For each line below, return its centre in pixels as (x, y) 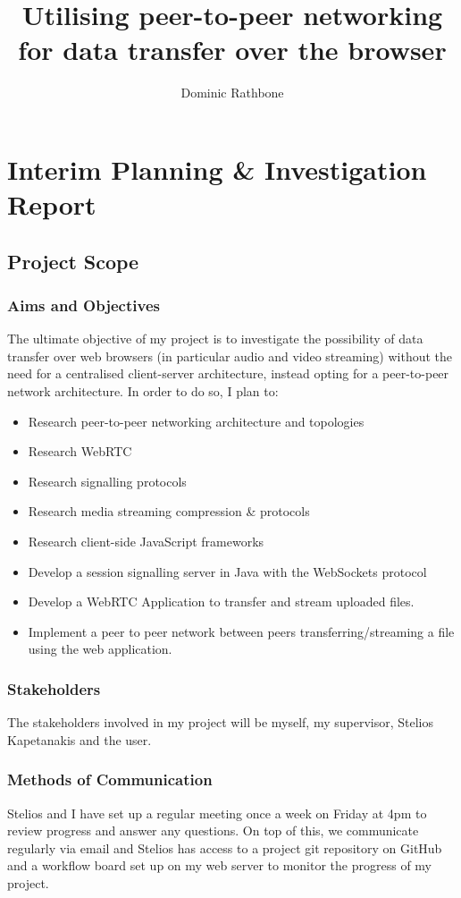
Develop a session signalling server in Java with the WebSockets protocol (227, 571)
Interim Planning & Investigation (217, 169)
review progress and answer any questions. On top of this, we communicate (213, 830)
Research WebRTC (80, 451)
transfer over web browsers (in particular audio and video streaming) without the (230, 356)
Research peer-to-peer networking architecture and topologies (196, 421)
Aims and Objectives (84, 305)
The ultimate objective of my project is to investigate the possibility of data (215, 339)
